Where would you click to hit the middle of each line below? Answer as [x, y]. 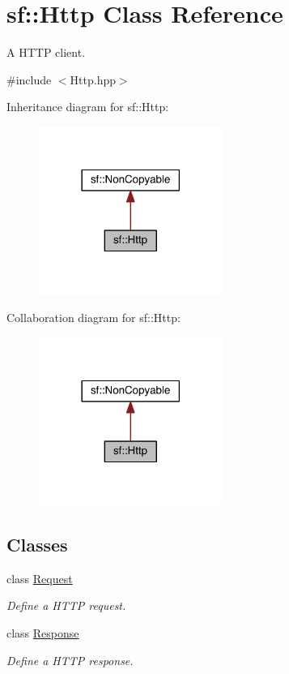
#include [29, 79]
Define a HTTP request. [66, 605]
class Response [43, 633]
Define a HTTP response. [70, 660]
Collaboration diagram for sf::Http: [93, 317]
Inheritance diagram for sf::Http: [88, 107]
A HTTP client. [46, 52]
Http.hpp [93, 79]
